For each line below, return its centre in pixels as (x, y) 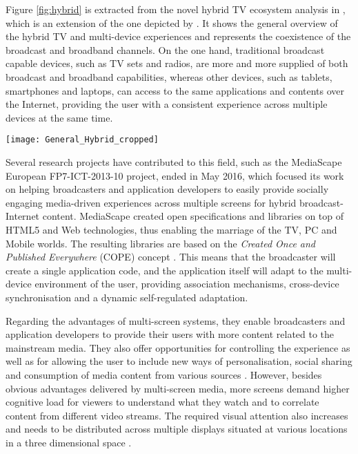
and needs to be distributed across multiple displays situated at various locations (177, 429)
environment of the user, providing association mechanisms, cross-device (187, 284)
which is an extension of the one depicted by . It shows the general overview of (172, 22)
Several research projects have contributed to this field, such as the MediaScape (174, 162)
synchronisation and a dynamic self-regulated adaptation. (127, 297)
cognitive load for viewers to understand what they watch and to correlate (162, 402)
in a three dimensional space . (69, 442)
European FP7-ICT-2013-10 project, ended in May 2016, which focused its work (175, 175)
